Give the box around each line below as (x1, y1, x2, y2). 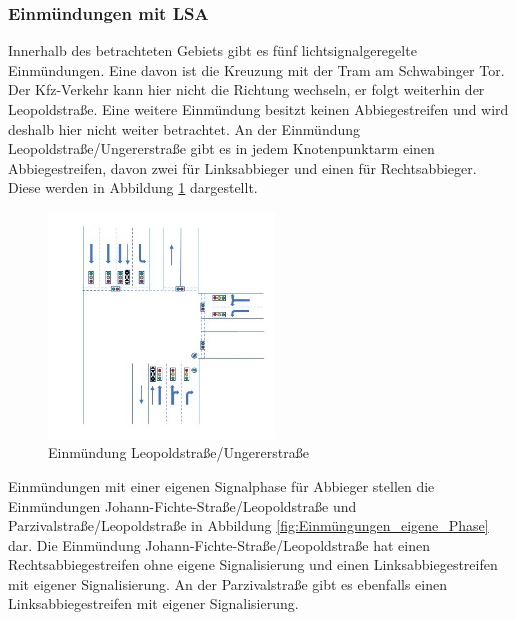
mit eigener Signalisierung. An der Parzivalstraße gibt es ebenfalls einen (8, 573, 447, 594)
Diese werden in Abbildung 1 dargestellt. (8, 177, 258, 198)
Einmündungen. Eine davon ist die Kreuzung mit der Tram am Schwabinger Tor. (8, 59, 505, 80)
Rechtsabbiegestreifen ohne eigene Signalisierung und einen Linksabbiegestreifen (8, 554, 498, 575)
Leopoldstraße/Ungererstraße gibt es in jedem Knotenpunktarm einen (8, 138, 435, 159)
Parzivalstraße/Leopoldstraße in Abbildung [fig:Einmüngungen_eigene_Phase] (8, 515, 489, 536)
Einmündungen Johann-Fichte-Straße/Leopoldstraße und (8, 495, 357, 516)
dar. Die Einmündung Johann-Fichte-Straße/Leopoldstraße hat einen (8, 534, 431, 555)
